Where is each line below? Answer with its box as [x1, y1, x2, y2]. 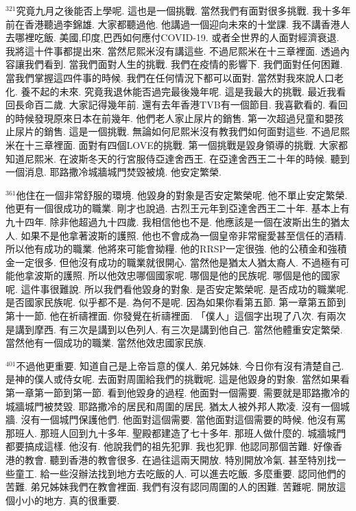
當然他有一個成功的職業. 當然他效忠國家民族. [5, 335, 206, 350]
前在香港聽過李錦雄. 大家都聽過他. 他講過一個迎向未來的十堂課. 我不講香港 [5, 16, 340, 31]
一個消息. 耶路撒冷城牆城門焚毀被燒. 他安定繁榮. [5, 165, 222, 179]
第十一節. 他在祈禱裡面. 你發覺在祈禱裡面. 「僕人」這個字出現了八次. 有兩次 [5, 309, 346, 323]
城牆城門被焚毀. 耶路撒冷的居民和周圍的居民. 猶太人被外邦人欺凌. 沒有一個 [5, 399, 340, 413]
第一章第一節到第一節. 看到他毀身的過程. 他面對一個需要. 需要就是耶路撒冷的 [5, 385, 350, 400]
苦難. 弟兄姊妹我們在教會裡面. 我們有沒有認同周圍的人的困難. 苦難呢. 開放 [5, 479, 337, 494]
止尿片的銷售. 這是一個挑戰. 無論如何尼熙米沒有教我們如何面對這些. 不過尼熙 [5, 124, 350, 139]
